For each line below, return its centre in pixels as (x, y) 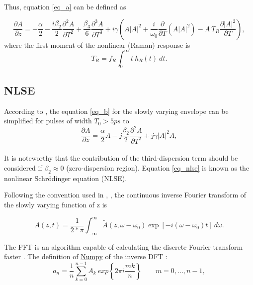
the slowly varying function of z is (56, 204)
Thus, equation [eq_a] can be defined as (65, 6)
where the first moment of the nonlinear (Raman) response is (97, 45)
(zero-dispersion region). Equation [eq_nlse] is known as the (158, 167)
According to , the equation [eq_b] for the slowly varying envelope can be (116, 111)
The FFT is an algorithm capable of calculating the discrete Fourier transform (124, 246)
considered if (23, 167)
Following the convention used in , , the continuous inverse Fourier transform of (125, 195)
